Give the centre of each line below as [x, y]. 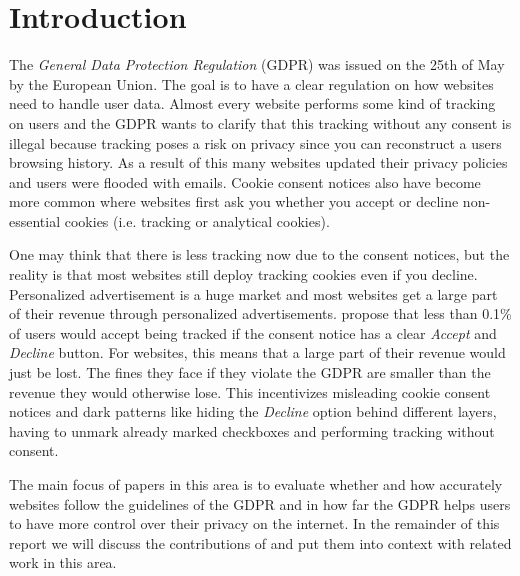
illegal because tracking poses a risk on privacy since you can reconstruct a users [255, 142]
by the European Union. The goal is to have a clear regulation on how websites [251, 83]
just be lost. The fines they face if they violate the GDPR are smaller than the [250, 372]
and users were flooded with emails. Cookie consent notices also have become [245, 181]
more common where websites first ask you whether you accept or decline [234, 201]
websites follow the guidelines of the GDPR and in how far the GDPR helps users [260, 503]
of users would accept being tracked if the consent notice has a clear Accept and [253, 332]
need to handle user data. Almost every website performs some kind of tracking [252, 103]
